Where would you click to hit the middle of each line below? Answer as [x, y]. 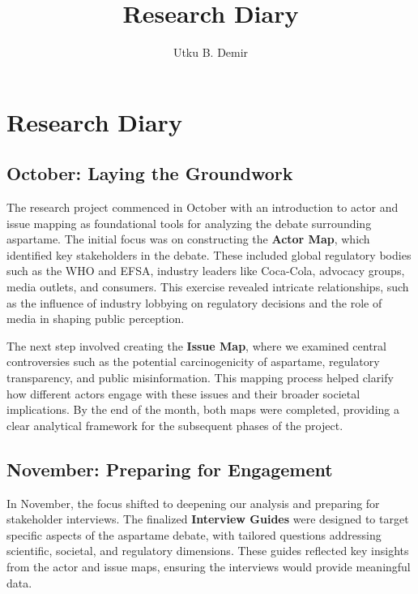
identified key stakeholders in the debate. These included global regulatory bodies [209, 254]
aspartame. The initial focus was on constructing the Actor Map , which [188, 239]
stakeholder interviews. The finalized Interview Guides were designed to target [208, 519]
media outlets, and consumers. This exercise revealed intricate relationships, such [208, 287]
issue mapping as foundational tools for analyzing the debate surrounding [189, 223]
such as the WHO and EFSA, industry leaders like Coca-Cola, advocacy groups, [206, 271]
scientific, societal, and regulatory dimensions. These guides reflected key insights [208, 551]
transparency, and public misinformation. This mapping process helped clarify [200, 378]
